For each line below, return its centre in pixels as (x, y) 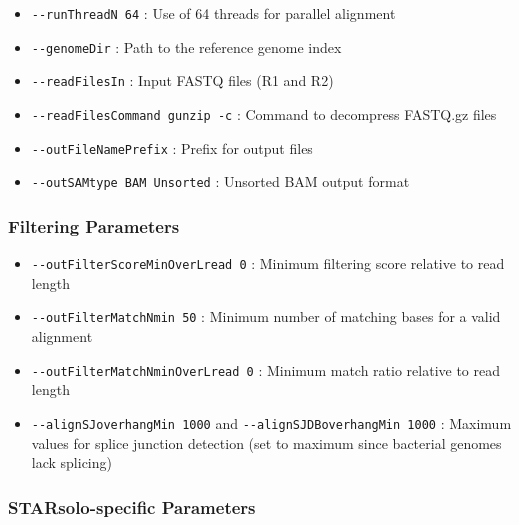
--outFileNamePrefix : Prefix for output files (172, 147)
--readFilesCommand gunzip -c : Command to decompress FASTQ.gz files (264, 113)
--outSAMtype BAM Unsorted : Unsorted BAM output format (220, 181)
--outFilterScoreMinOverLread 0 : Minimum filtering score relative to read (268, 263)
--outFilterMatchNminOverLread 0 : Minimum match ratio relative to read (265, 369)
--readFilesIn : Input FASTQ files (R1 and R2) (182, 80)
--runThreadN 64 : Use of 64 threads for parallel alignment (213, 13)
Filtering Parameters (94, 225)
